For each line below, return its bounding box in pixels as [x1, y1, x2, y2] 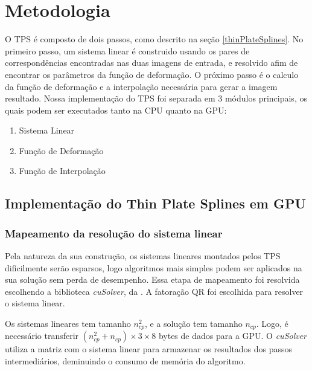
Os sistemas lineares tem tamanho [5, 317, 131, 330]
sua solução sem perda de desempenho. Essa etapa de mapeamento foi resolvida [5, 273, 300, 286]
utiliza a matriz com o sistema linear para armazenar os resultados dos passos [5, 343, 293, 355]
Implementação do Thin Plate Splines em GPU [5, 194, 307, 213]
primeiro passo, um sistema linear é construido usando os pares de [5, 44, 250, 57]
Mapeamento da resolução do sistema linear [5, 225, 223, 240]
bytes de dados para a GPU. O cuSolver [158, 329, 307, 342]
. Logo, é [256, 317, 288, 330]
